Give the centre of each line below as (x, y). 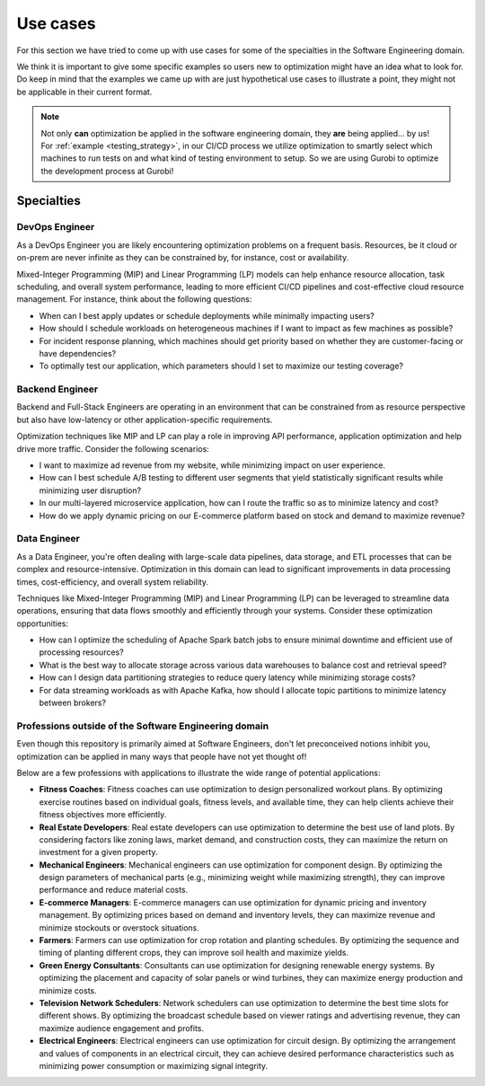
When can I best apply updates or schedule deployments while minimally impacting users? (207, 315)
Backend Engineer (57, 389)
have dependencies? (78, 353)
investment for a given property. (98, 852)
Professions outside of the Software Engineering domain (143, 726)
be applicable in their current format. (84, 92)
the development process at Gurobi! (107, 171)
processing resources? (82, 652)
